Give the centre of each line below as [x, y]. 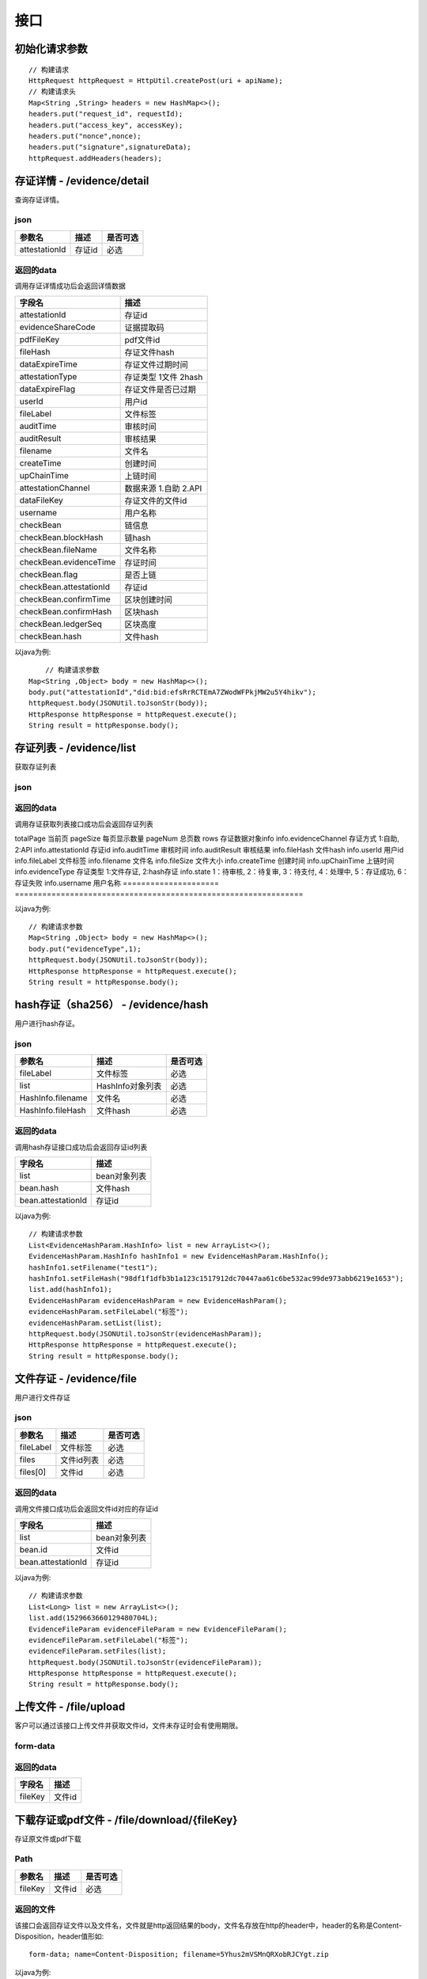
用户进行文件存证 [42, 1397]
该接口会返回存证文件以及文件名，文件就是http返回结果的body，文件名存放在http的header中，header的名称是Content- [208, 1925]
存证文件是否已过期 [161, 389]
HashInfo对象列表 [129, 1086]
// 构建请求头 [53, 92]
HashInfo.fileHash [53, 1110]
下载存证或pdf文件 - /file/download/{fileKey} [126, 1819]
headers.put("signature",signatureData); [110, 147]
